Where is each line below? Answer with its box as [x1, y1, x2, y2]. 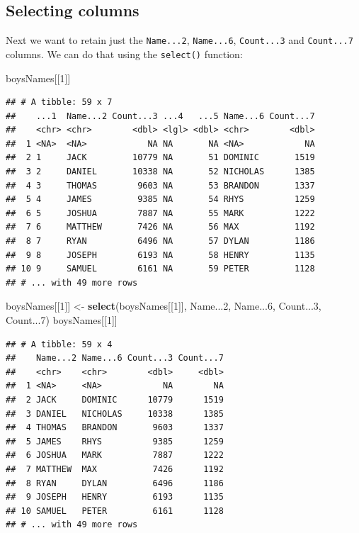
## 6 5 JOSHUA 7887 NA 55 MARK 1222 [6, 208, 315, 218]
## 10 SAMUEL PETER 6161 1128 [6, 505, 224, 516]
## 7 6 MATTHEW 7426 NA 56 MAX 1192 [6, 222, 315, 232]
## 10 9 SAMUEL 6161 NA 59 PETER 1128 [6, 264, 315, 274]
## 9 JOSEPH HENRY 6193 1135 [6, 492, 224, 503]
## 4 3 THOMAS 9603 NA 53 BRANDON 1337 [6, 180, 315, 191]
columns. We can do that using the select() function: [6, 46, 243, 61]
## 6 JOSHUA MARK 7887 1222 [6, 450, 224, 461]
